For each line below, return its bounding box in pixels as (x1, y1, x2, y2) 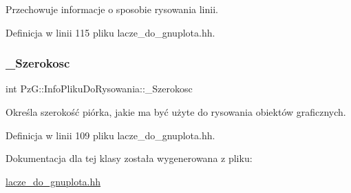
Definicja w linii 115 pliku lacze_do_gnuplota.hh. (6, 25, 215, 39)
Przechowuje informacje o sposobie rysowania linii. (6, 2, 218, 16)
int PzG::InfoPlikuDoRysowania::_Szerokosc (6, 81, 193, 96)
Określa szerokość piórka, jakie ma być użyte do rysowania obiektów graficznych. (6, 105, 346, 119)
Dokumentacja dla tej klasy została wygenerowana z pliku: (6, 151, 253, 165)
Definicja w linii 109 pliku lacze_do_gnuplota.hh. (6, 128, 215, 142)
